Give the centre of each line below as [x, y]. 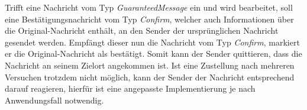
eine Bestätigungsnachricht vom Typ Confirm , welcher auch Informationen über [149, 19]
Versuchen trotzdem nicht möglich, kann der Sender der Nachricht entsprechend [150, 77]
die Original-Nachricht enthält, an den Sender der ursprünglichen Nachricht [142, 30]
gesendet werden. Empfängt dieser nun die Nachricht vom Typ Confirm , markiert [152, 42]
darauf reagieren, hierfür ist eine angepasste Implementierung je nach [130, 88]
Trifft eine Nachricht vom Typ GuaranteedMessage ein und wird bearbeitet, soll [149, 7]
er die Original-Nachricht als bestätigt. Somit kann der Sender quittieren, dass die [153, 54]
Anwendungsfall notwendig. [54, 100]
